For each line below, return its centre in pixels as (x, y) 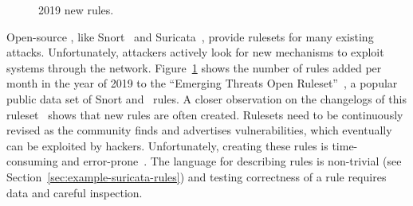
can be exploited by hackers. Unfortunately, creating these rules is (167, 145)
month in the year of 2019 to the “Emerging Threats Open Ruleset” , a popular (202, 83)
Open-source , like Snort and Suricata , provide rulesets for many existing (190, 36)
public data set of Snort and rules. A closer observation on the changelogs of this (206, 98)
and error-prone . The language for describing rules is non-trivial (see (232, 161)
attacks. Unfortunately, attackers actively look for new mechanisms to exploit (195, 52)
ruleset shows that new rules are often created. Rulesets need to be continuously (205, 114)
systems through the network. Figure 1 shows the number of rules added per (194, 67)
